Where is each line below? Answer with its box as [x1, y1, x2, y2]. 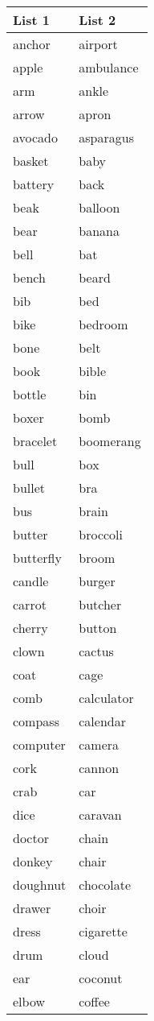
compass [13, 712, 59, 730]
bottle [13, 385, 47, 403]
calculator [79, 688, 134, 707]
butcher [79, 595, 122, 614]
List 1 [13, 10, 50, 29]
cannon [79, 759, 120, 777]
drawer [13, 899, 51, 917]
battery [13, 175, 55, 193]
